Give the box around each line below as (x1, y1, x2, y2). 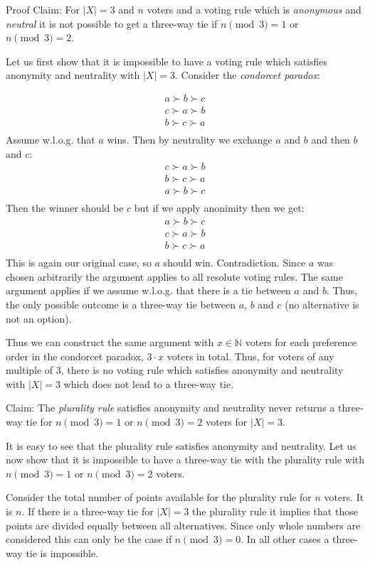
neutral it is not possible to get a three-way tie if (6, 16, 218, 31)
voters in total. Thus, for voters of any (166, 348, 334, 363)
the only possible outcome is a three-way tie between (6, 296, 236, 311)
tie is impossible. (26, 545, 99, 560)
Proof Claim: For (6, 2, 80, 16)
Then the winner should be (6, 200, 124, 215)
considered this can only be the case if (6, 532, 172, 547)
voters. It (324, 490, 364, 505)
